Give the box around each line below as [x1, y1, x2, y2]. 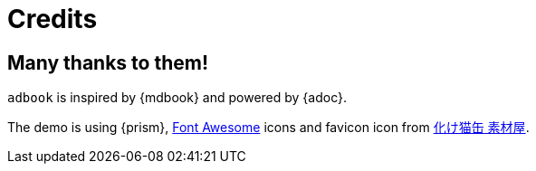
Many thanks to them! [7, 51, 209, 74]
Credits [7, 4, 98, 34]
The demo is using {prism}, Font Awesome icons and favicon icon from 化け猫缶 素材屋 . [7, 119, 530, 136]
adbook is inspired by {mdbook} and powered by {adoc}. [7, 90, 347, 106]
